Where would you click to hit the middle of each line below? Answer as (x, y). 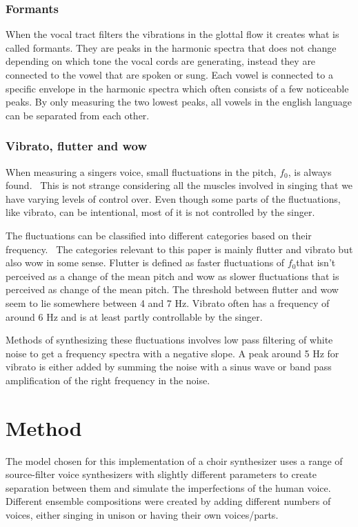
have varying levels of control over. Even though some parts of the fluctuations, (173, 198)
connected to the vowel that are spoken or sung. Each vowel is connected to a (169, 74)
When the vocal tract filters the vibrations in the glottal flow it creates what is (172, 34)
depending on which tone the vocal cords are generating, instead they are (161, 61)
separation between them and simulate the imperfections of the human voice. (168, 487)
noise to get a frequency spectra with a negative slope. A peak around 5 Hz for (172, 353)
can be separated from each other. (78, 115)
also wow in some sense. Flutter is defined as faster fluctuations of (145, 262)
